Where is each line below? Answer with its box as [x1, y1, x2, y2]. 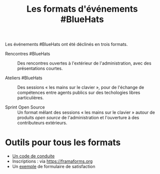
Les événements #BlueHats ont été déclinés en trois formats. [5, 42, 128, 47]
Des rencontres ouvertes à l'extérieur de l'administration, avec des [17, 60, 152, 66]
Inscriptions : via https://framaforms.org [12, 158, 93, 164]
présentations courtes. [17, 65, 63, 71]
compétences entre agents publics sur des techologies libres [17, 89, 140, 96]
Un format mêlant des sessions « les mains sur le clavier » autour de [17, 109, 155, 115]
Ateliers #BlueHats [5, 75, 43, 81]
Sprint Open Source [5, 104, 45, 110]
